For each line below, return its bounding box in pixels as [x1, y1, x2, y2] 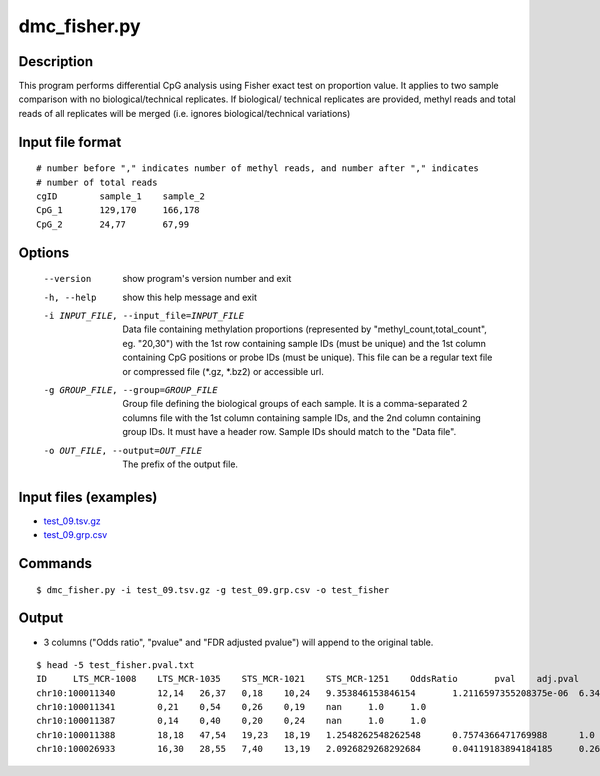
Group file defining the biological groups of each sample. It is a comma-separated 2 [122, 398, 468, 410]
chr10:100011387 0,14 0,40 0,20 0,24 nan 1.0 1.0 [36, 715, 427, 727]
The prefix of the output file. [122, 458, 239, 470]
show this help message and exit [122, 291, 257, 303]
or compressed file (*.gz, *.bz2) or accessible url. [122, 365, 324, 377]
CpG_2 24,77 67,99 [36, 218, 190, 230]
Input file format [18, 133, 122, 150]
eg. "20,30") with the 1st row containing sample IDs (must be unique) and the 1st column [122, 337, 487, 349]
